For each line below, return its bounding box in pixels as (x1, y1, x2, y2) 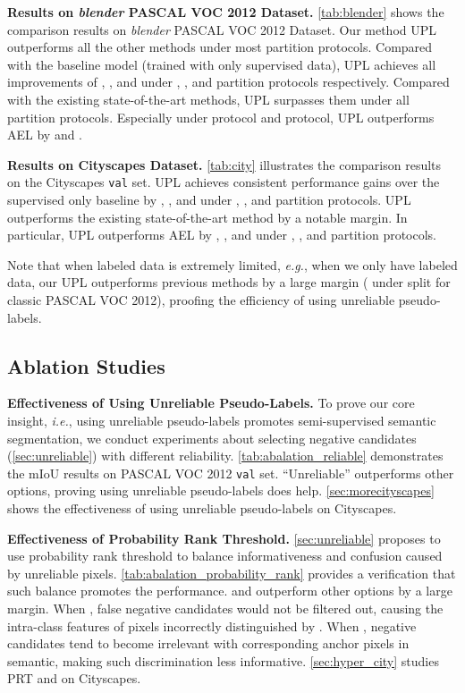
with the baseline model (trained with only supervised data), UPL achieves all (7, 55, 436, 73)
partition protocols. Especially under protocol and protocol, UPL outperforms (7, 107, 435, 126)
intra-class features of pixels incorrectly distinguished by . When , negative (7, 616, 417, 635)
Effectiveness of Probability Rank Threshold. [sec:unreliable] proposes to (7, 528, 441, 547)
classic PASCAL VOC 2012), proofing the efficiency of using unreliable (7, 290, 395, 308)
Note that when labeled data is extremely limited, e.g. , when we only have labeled (7, 255, 458, 274)
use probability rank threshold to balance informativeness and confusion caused (7, 546, 443, 565)
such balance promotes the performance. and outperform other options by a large (7, 581, 452, 600)
